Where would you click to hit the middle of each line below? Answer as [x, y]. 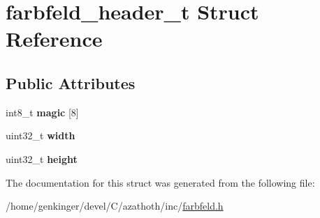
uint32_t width [41, 135]
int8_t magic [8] [42, 112]
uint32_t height [42, 158]
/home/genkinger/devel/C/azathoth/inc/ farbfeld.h [115, 206]
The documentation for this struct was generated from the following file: [160, 182]
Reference [54, 39]
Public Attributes [71, 83]
